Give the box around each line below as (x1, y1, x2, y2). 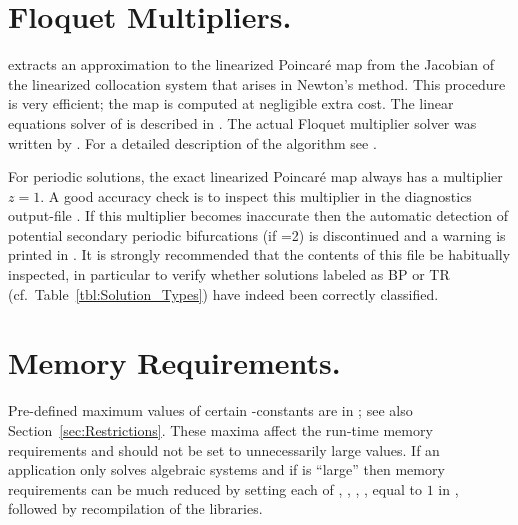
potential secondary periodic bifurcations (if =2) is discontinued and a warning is (8, 224, 506, 245)
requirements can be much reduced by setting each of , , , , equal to (8, 478, 423, 499)
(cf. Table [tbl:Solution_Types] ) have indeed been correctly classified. (8, 283, 439, 304)
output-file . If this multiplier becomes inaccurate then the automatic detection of (8, 205, 508, 226)
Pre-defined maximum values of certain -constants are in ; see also (8, 400, 413, 421)
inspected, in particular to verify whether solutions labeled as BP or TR (8, 264, 450, 285)
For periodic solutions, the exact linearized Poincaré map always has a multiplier (8, 166, 503, 187)
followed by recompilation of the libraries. (8, 498, 263, 519)
